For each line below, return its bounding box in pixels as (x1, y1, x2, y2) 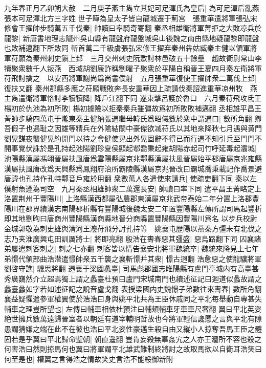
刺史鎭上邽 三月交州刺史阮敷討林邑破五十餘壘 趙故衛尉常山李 (47, 52, 262, 63)
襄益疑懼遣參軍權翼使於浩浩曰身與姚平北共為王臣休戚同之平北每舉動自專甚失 (4, 293, 262, 304)
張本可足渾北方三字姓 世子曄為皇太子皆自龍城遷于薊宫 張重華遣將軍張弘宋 (4, 12, 257, 23)
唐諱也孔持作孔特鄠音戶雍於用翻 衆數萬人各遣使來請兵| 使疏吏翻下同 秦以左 (4, 173, 257, 184)
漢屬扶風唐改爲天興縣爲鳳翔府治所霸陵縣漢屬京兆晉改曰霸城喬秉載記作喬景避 (4, 163, 262, 174)
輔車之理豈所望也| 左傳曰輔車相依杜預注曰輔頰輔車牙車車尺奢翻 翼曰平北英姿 (4, 303, 262, 314)
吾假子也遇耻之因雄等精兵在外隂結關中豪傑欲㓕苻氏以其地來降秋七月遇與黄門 (4, 123, 262, 134)
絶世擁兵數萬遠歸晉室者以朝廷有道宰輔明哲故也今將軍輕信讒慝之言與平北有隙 (4, 313, 262, 324)
